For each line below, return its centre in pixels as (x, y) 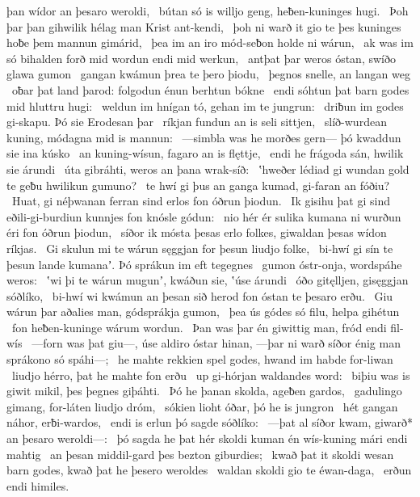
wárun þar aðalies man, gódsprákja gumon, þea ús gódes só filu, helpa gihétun (203, 312)
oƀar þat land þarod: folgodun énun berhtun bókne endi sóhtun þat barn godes (210, 89)
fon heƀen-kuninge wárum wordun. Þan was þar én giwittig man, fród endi (199, 327)
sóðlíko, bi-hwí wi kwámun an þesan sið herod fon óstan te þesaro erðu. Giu (200, 295)
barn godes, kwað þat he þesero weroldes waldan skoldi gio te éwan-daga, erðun (209, 470)
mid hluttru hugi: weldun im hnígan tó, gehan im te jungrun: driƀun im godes (205, 105)
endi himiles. (38, 485)
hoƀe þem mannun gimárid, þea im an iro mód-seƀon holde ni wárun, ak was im (210, 42)
